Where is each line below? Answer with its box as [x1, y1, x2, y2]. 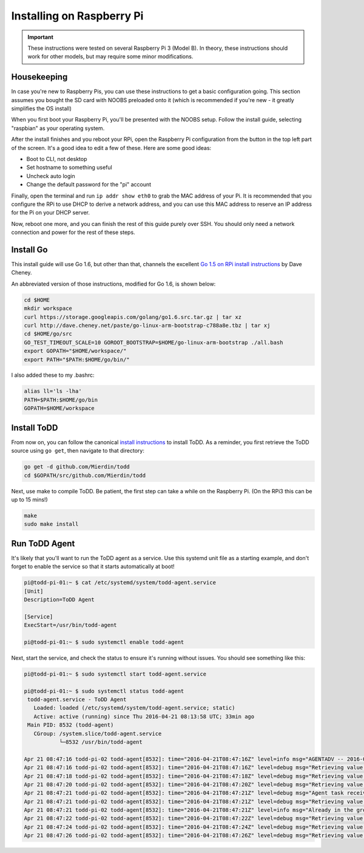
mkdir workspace [24, 305, 73, 312]
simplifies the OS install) [11, 105, 72, 112]
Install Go [11, 244, 48, 255]
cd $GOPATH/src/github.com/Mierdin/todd [24, 471, 146, 479]
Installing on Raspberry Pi [11, 9, 144, 22]
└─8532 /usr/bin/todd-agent [59, 738, 143, 745]
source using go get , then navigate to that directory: [11, 447, 145, 454]
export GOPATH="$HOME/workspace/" [24, 348, 127, 355]
